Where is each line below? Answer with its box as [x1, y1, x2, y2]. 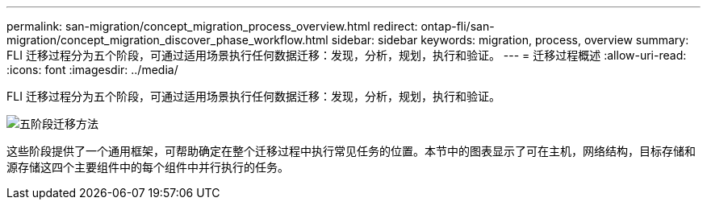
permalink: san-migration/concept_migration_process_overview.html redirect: [6, 19, 418, 33]
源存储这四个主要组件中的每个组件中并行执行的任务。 [6, 160, 289, 174]
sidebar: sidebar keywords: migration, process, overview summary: [331, 33, 689, 47]
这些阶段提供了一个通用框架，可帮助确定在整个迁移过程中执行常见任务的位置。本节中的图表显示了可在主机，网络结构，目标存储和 [6, 144, 696, 158]
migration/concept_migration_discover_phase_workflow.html [6, 33, 328, 47]
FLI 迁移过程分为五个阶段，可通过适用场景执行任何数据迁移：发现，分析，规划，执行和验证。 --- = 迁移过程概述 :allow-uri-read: [6, 48, 687, 62]
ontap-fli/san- [420, 19, 495, 33]
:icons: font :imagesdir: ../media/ [6, 63, 178, 76]
